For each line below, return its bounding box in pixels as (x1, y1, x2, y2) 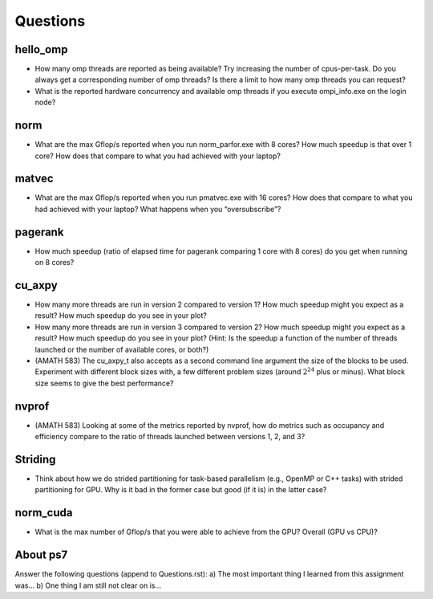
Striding (14, 452, 56, 466)
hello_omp (14, 43, 68, 56)
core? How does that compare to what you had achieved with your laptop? (34, 151, 281, 161)
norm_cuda (14, 506, 73, 520)
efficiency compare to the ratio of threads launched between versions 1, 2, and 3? (34, 432, 306, 442)
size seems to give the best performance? (34, 378, 174, 388)
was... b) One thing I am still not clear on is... (14, 581, 162, 590)
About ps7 (14, 548, 68, 562)
